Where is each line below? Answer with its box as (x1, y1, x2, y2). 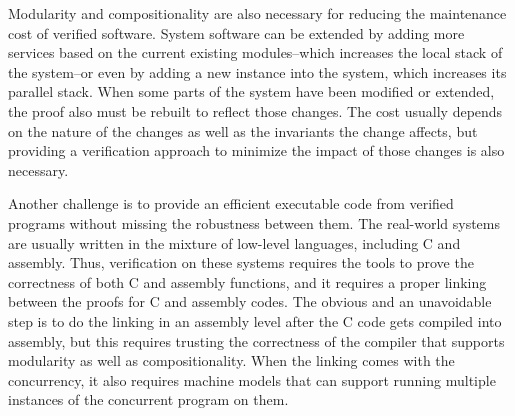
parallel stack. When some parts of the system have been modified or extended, (8, 81, 495, 102)
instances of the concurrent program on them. (8, 389, 289, 410)
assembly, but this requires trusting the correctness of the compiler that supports (8, 330, 505, 351)
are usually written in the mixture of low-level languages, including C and (8, 232, 461, 253)
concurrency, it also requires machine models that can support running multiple (8, 369, 496, 390)
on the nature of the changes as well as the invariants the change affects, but (8, 120, 478, 141)
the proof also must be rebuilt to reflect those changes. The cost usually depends (8, 100, 503, 121)
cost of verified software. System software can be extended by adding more (8, 22, 465, 43)
